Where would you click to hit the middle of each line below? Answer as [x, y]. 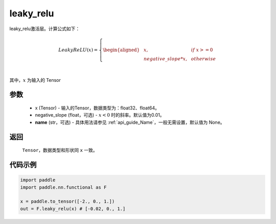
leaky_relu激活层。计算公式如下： [45, 29]
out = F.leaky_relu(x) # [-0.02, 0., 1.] [73, 209]
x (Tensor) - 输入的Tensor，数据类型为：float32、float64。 [97, 108]
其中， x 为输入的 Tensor [35, 80]
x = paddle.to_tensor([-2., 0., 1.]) [67, 201]
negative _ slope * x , [165, 59]
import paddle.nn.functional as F [63, 187]
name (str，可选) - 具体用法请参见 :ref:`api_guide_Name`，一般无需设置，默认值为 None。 [130, 122]
